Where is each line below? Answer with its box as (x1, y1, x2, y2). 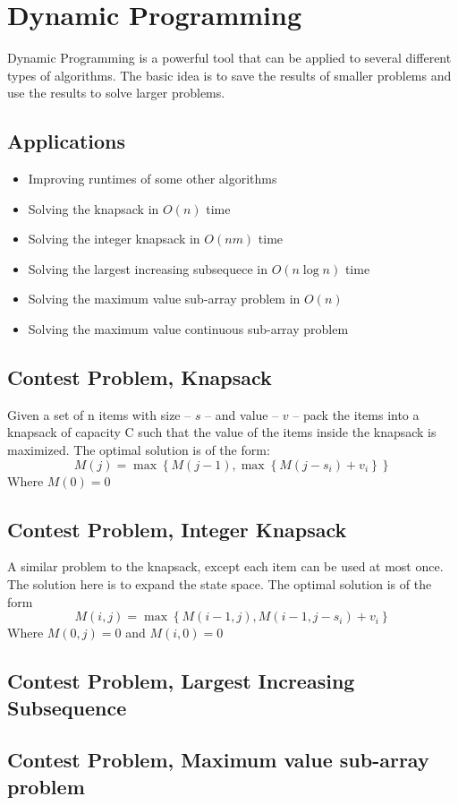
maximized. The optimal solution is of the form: (7, 441, 270, 459)
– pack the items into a (293, 405, 420, 424)
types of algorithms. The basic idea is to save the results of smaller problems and (7, 65, 452, 84)
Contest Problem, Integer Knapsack (7, 515, 347, 543)
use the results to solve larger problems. (7, 83, 225, 102)
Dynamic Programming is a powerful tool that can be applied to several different (7, 48, 452, 67)
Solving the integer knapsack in (28, 229, 200, 248)
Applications (7, 127, 126, 155)
